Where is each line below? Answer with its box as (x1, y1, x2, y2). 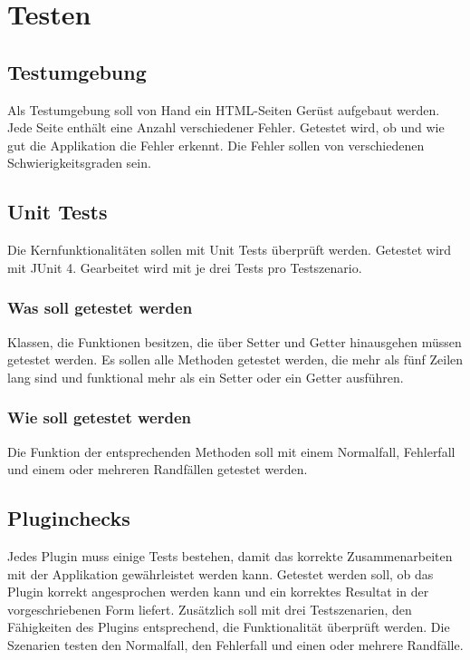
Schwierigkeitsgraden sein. (7, 153, 151, 172)
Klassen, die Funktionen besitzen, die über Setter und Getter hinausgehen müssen (7, 332, 462, 351)
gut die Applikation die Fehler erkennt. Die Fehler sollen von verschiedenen (7, 135, 425, 154)
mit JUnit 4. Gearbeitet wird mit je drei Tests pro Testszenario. (7, 257, 362, 277)
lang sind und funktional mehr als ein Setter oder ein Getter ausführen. (7, 367, 404, 386)
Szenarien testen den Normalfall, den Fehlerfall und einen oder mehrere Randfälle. (7, 635, 464, 654)
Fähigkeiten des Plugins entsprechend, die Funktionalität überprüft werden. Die (7, 617, 450, 636)
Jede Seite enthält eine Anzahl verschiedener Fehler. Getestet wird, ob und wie (7, 118, 445, 137)
